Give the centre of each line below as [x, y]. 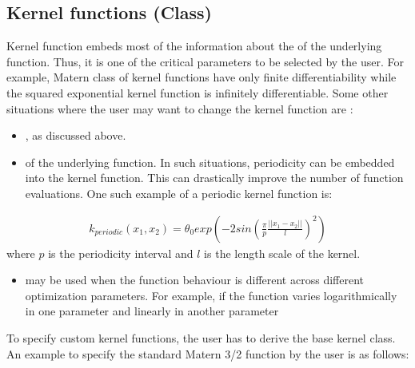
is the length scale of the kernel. [282, 253]
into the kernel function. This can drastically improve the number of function [214, 178]
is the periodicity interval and [121, 253]
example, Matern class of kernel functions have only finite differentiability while [202, 77]
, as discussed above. [76, 135]
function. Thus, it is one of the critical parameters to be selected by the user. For [205, 61]
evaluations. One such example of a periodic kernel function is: [179, 193]
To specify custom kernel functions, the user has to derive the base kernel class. [201, 337]
